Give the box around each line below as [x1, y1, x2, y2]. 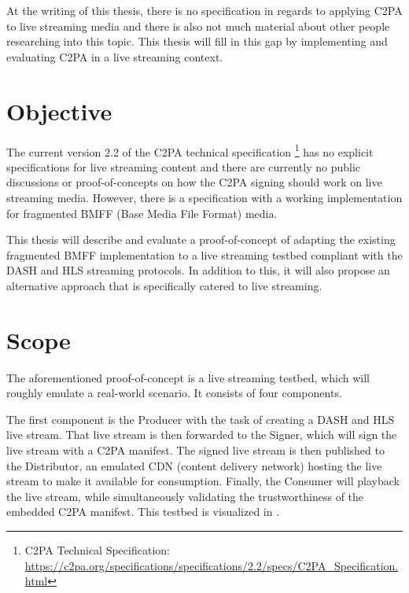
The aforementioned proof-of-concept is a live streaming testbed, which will [6, 369, 370, 385]
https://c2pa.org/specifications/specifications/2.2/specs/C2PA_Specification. [24, 557, 399, 573]
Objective [6, 94, 112, 127]
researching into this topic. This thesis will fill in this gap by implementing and [6, 33, 388, 50]
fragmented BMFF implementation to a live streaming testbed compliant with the [6, 246, 403, 263]
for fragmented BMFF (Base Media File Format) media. [6, 204, 278, 221]
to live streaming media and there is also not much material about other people [6, 17, 390, 34]
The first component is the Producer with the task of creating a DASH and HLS [6, 411, 395, 427]
